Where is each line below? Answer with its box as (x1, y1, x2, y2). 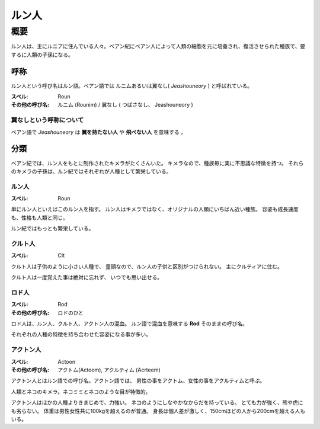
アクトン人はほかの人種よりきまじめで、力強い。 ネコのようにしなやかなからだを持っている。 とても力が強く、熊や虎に (11, 399, 303, 406)
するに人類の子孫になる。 (11, 51, 73, 58)
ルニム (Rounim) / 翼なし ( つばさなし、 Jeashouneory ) (57, 101, 194, 108)
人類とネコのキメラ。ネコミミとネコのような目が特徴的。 (11, 388, 151, 395)
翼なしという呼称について (11, 116, 84, 124)
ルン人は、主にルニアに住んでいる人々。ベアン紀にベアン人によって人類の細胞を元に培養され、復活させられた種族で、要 (11, 43, 306, 50)
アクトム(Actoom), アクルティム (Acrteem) (57, 366, 161, 373)
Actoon (57, 358, 76, 365)
